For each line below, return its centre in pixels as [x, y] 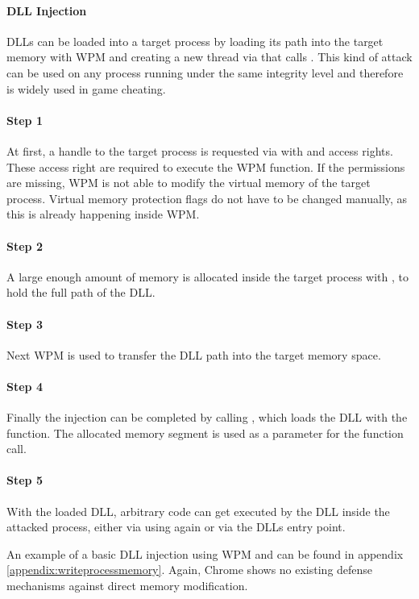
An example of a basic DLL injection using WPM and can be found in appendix [205, 553]
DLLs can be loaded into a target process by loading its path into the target [195, 41]
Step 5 [25, 480]
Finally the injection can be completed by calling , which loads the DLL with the [207, 417]
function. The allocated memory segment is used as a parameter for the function [205, 433]
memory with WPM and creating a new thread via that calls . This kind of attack [209, 57]
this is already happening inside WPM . [103, 214]
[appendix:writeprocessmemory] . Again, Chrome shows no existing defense [190, 570]
